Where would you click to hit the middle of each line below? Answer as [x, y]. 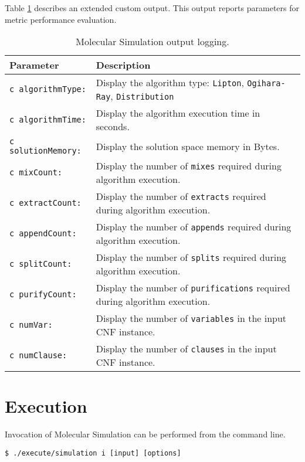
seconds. [113, 127]
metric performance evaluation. [61, 19]
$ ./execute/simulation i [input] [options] [93, 453]
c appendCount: [43, 234]
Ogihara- [266, 84]
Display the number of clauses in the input [186, 349]
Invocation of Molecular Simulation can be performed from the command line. [145, 434]
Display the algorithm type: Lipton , [170, 83]
